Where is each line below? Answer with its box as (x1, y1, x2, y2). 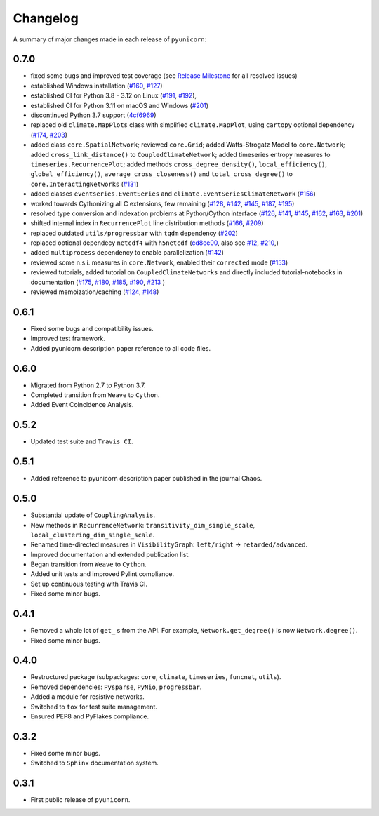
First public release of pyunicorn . (30, 796, 131, 804)
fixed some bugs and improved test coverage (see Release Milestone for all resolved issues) (30, 72, 298, 80)
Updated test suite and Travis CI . (30, 437, 133, 446)
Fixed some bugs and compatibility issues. (30, 324, 154, 333)
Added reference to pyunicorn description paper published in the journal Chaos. (30, 474, 262, 483)
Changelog (13, 11, 79, 26)
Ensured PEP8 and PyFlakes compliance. (30, 712, 149, 721)
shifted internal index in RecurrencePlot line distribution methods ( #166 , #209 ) (30, 219, 264, 227)
